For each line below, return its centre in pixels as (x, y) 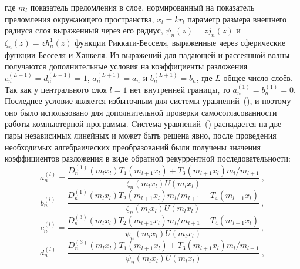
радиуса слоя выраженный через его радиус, (84, 30)
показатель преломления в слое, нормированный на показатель (142, 7)
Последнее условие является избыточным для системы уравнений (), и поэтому (148, 101)
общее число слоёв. (258, 77)
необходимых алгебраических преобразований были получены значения (133, 147)
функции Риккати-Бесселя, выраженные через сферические (180, 42)
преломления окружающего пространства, (80, 19)
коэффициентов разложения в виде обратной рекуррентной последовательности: (148, 158)
